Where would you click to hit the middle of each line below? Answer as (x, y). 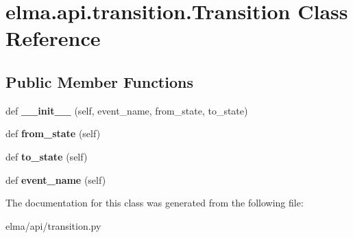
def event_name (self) (56, 179)
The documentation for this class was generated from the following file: (155, 203)
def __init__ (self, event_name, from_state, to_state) (127, 110)
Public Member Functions (99, 81)
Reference (53, 38)
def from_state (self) (53, 133)
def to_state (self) (47, 156)
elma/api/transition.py (53, 225)
